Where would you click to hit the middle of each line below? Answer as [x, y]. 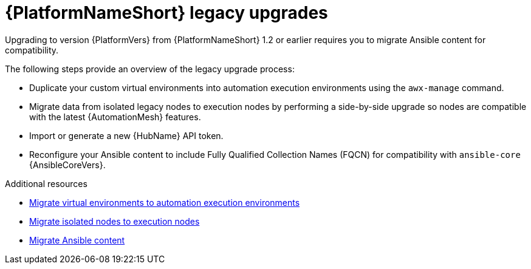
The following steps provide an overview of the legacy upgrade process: [150, 69]
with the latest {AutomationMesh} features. [115, 117]
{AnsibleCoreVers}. [67, 165]
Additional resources [46, 183]
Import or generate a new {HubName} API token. [126, 135]
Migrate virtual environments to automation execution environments [165, 202]
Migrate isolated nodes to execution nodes [115, 221]
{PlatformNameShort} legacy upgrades [166, 13]
